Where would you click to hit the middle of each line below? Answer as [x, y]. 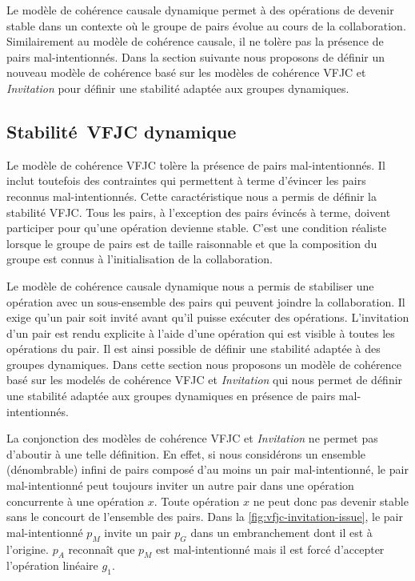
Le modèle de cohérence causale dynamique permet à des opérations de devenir [200, 10]
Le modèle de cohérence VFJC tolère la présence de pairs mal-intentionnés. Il [196, 164]
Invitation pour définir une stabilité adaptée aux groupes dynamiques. [178, 88]
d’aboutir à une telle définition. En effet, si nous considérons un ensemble [186, 453]
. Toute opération [197, 501]
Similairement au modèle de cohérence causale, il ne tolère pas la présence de [195, 41]
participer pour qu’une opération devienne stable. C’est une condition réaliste [197, 228]
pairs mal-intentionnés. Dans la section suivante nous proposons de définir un [196, 56]
